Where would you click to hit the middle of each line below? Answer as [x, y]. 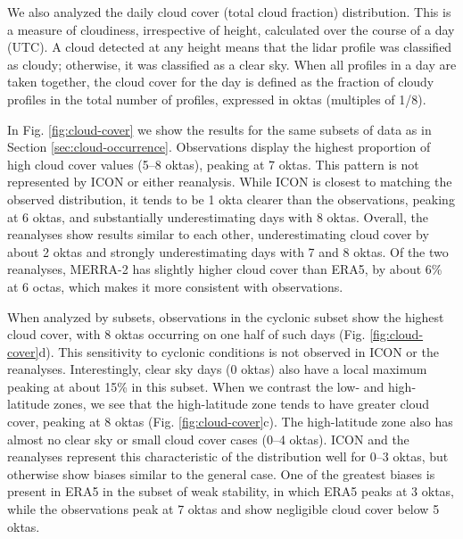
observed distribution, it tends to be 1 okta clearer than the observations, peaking [231, 199]
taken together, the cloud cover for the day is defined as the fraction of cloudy [221, 82]
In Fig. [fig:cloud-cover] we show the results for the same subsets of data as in [219, 129]
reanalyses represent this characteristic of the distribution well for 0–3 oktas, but [228, 456]
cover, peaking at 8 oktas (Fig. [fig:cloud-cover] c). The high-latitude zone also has [230, 422]
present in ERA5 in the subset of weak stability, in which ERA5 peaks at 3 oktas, [231, 491]
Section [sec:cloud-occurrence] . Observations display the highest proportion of [219, 147]
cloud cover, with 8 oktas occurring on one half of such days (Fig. [186, 334]
